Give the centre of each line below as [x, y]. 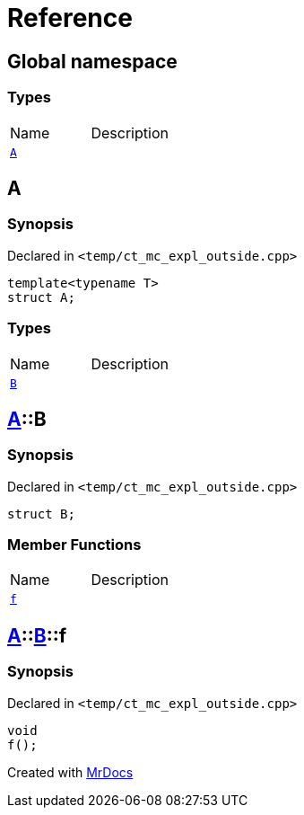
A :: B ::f [37, 635]
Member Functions [74, 545]
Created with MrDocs [70, 772]
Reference [70, 18]
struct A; [41, 297]
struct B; [41, 514]
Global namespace [92, 61]
